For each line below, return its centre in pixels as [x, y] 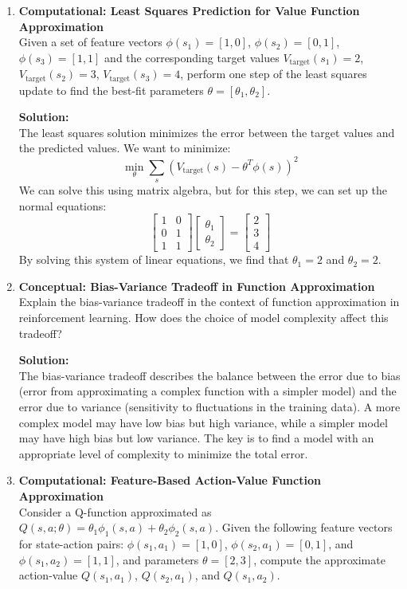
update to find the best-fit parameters [111, 90]
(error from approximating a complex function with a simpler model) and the [207, 391]
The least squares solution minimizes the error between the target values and [207, 132]
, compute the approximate [319, 559]
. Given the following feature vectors [304, 527]
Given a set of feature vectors [90, 42]
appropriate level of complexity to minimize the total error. [163, 453]
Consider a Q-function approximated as [115, 511]
